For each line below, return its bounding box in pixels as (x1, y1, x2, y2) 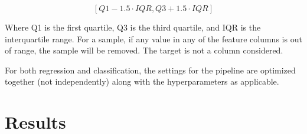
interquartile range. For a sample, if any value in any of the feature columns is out (5, 32, 302, 45)
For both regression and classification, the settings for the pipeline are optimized (5, 63, 296, 76)
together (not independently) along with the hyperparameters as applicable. (5, 75, 279, 88)
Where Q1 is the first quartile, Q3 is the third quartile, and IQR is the (5, 21, 261, 33)
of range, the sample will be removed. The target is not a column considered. (5, 44, 283, 56)
